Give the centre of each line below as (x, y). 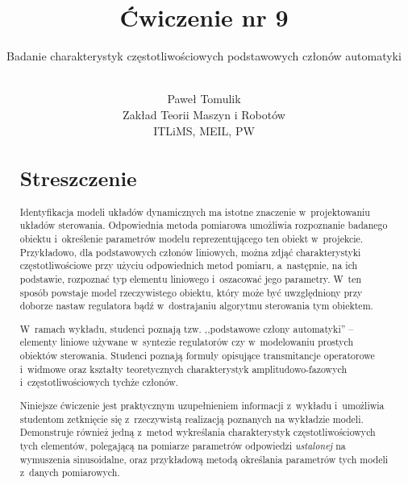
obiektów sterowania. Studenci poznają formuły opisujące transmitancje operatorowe (197, 356)
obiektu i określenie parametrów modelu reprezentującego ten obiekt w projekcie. (192, 238)
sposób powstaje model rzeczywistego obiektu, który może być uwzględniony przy (191, 292)
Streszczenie (78, 178)
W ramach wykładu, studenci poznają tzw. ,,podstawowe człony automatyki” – (187, 328)
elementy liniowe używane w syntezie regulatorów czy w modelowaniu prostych (187, 342)
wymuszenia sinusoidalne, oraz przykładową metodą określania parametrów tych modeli (204, 459)
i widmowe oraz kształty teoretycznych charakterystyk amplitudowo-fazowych (183, 369)
